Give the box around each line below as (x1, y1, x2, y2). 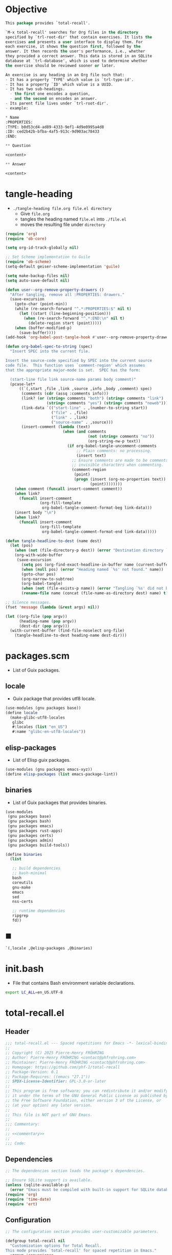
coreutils (12, 880, 33, 885)
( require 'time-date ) (5, 1197, 52, 1202)
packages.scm (5, 650, 70, 662)
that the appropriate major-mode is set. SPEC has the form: (5, 367, 141, 373)
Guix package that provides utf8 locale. (12, 695, 96, 702)
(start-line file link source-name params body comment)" (10, 377, 137, 382)
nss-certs (12, 899, 33, 904)
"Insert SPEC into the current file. (10, 349, 91, 354)
